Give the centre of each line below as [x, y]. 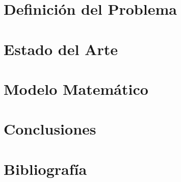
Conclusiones [50, 129]
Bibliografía [45, 168]
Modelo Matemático [76, 88]
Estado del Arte [61, 49]
